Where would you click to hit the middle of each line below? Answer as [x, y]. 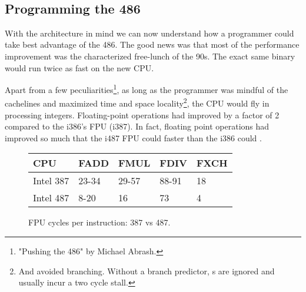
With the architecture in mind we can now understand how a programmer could [149, 33]
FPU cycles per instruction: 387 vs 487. [99, 222]
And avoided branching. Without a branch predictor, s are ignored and [147, 271]
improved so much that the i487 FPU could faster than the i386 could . [133, 137]
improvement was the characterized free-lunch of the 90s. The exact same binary [150, 56]
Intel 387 [51, 181]
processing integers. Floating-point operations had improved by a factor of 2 [142, 115]
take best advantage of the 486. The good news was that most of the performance [152, 44]
